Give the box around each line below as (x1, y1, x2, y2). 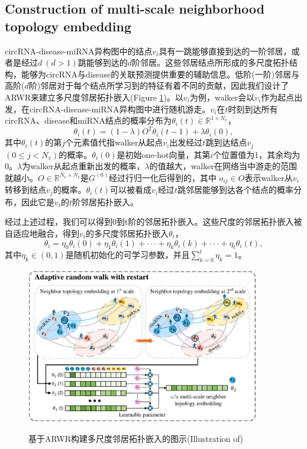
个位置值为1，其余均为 (213, 148, 300, 160)
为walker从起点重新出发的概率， (22, 160, 145, 172)
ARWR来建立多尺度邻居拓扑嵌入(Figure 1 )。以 (5, 91, 184, 103)
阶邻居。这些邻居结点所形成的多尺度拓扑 (132, 56, 290, 69)
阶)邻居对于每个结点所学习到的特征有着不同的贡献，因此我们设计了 (28, 79, 289, 92)
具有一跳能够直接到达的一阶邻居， (159, 44, 292, 57)
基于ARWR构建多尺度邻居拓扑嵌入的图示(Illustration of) (28, 432, 243, 444)
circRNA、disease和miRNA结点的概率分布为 (5, 114, 172, 127)
